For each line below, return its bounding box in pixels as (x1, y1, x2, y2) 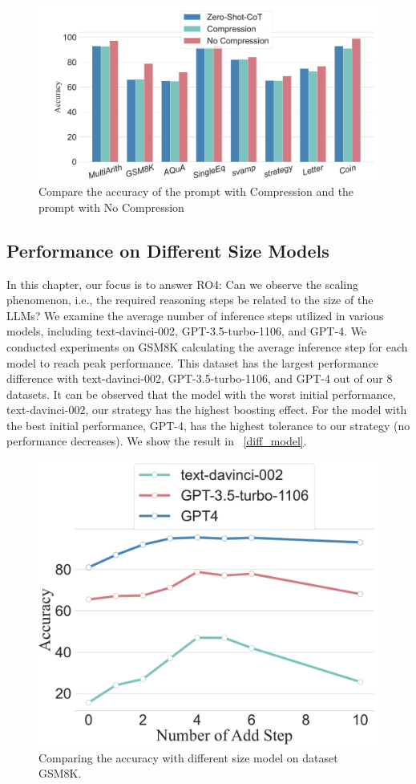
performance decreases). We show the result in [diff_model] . (6, 433, 307, 449)
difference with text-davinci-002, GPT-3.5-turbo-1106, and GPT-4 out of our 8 (6, 370, 393, 387)
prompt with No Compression (38, 198, 184, 215)
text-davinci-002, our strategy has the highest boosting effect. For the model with (6, 401, 407, 418)
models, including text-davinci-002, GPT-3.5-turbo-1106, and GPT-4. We (6, 323, 367, 339)
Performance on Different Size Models (6, 238, 329, 262)
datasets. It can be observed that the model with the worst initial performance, (6, 385, 396, 402)
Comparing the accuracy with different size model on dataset (38, 749, 338, 766)
